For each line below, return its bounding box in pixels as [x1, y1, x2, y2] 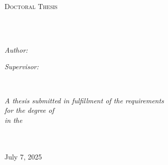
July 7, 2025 [5, 151, 42, 161]
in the [5, 114, 23, 125]
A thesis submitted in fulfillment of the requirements [5, 95, 164, 105]
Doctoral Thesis [5, 1, 58, 11]
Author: [5, 44, 28, 55]
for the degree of [5, 105, 54, 115]
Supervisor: [5, 61, 39, 72]
